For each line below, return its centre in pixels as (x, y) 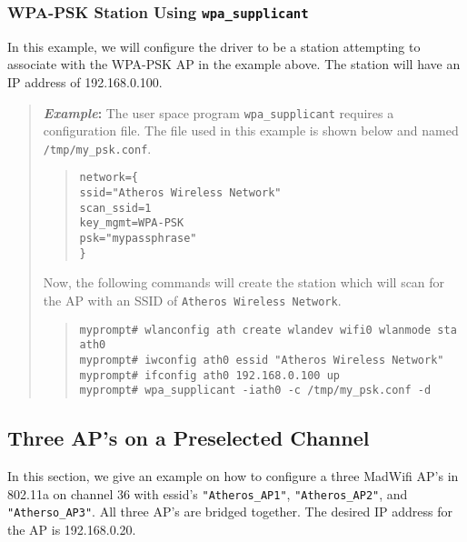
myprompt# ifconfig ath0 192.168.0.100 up (209, 375)
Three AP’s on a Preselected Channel (189, 438)
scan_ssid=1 (115, 208)
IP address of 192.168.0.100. (85, 81)
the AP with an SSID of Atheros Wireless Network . (192, 300)
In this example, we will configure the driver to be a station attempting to (214, 46)
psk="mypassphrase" (138, 239)
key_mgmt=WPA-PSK (132, 223)
